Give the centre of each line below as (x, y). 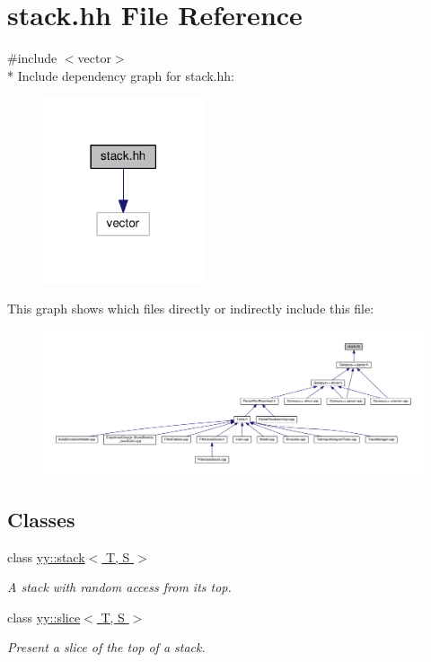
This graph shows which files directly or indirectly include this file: (191, 309)
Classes (41, 519)
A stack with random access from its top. (119, 587)
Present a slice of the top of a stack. (106, 647)
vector (94, 58)
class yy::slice (44, 617)
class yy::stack (46, 556)
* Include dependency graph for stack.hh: (121, 75)
